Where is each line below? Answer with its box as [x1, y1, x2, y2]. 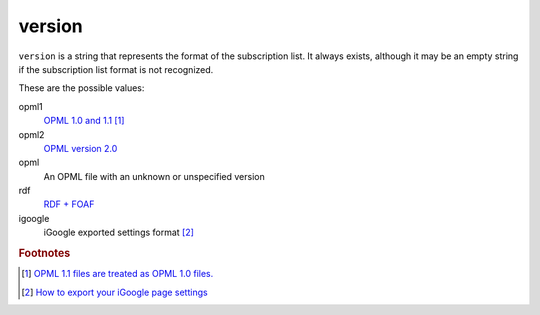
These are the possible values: [18, 82, 145, 94]
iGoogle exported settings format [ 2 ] [43, 226, 195, 239]
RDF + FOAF [43, 198, 95, 210]
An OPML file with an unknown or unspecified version [43, 170, 265, 182]
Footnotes [18, 246, 71, 260]
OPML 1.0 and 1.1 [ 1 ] [43, 115, 125, 127]
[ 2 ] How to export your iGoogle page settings [21, 286, 209, 298]
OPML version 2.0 [43, 142, 118, 154]
